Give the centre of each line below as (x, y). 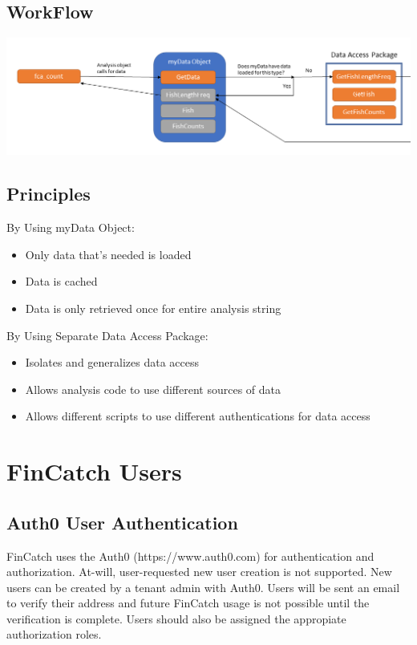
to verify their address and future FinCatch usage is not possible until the (188, 603)
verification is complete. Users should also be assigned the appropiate (176, 618)
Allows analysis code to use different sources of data (153, 389)
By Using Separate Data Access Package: (107, 335)
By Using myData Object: (71, 227)
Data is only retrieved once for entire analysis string (153, 308)
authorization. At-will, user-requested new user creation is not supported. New (199, 572)
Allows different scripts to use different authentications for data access (198, 416)
